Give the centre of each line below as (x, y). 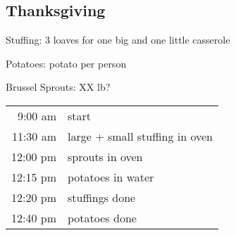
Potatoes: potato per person (66, 63)
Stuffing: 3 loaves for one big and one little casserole (118, 40)
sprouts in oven (105, 156)
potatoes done (102, 217)
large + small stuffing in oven (141, 136)
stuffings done (102, 197)
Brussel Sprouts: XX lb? (58, 87)
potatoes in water (111, 177)
